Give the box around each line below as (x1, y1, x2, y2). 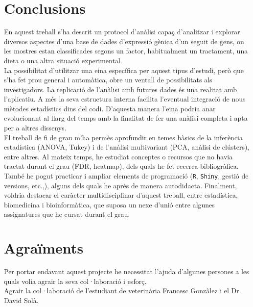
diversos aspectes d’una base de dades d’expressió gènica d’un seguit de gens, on (4, 36, 244, 46)
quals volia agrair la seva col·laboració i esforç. (4, 276, 147, 286)
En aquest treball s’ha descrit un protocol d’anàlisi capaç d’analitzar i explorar (4, 26, 240, 37)
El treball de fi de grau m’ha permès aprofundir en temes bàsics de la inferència (4, 132, 243, 142)
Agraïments (4, 238, 84, 258)
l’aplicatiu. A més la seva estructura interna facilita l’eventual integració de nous (4, 94, 246, 104)
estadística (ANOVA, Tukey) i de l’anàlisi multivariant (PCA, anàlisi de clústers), (4, 142, 250, 152)
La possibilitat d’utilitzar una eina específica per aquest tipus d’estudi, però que (4, 65, 244, 75)
